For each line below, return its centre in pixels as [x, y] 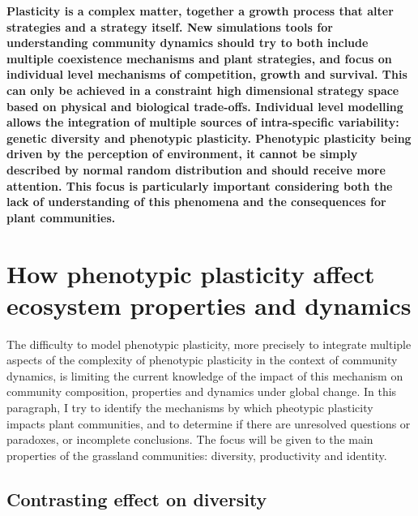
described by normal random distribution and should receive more [196, 169]
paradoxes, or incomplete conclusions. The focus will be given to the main [190, 439]
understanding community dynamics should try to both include [188, 43]
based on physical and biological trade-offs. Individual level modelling [205, 106]
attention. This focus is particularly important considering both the [200, 185]
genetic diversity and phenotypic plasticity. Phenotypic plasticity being [209, 138]
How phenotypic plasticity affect [191, 273]
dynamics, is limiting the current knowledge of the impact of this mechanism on [205, 375]
